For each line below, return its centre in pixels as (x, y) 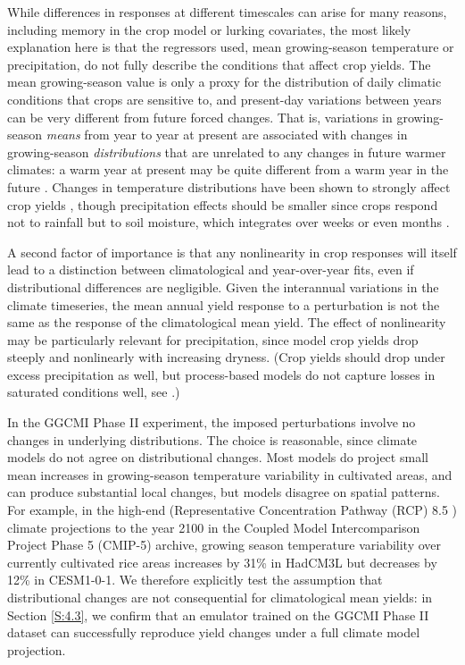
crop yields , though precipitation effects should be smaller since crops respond (223, 204)
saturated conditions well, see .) (94, 392)
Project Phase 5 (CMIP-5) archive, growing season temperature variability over (224, 545)
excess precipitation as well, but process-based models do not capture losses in (221, 374)
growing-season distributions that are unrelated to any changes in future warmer (227, 152)
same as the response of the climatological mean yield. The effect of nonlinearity (227, 322)
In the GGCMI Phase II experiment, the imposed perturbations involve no (212, 422)
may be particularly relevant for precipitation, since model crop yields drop (213, 339)
